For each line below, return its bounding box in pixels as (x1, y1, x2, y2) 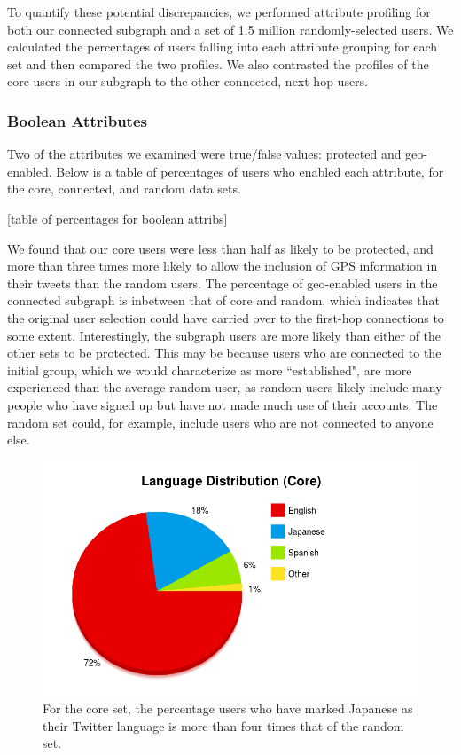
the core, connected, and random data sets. (7, 179, 241, 198)
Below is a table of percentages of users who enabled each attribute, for (56, 161, 444, 180)
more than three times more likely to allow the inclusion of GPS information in (7, 256, 438, 275)
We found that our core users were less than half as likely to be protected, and (7, 239, 434, 257)
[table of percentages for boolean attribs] (7, 208, 228, 227)
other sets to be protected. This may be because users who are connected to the (7, 343, 441, 362)
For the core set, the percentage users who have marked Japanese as (43, 699, 413, 718)
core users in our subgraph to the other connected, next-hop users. (7, 72, 369, 90)
